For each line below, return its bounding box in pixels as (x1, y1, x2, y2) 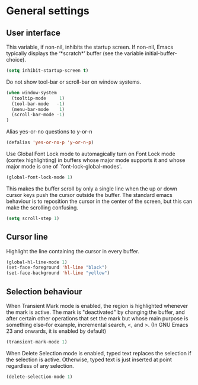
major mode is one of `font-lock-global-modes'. (6, 163, 123, 170)
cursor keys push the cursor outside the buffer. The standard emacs (6, 191, 173, 198)
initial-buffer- (145, 50, 177, 57)
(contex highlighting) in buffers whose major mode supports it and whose (6, 157, 186, 164)
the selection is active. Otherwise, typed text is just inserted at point (6, 356, 172, 363)
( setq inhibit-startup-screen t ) (6, 68, 89, 74)
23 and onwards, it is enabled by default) (6, 327, 107, 335)
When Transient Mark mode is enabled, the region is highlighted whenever (6, 303, 189, 309)
